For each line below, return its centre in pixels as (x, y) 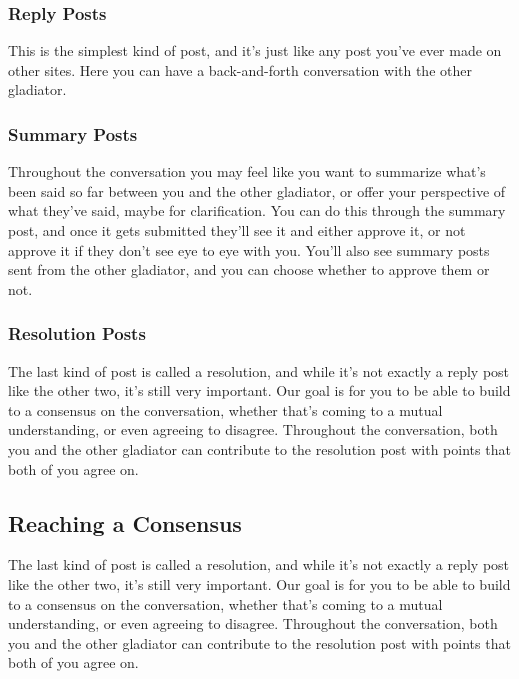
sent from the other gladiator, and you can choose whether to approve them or (249, 269)
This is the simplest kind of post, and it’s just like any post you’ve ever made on (255, 50)
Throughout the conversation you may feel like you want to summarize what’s (247, 171)
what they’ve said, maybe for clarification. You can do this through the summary (257, 210)
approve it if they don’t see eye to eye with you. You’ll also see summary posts (249, 249)
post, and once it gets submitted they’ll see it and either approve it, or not (237, 230)
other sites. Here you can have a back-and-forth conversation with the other (240, 69)
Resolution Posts (77, 333)
